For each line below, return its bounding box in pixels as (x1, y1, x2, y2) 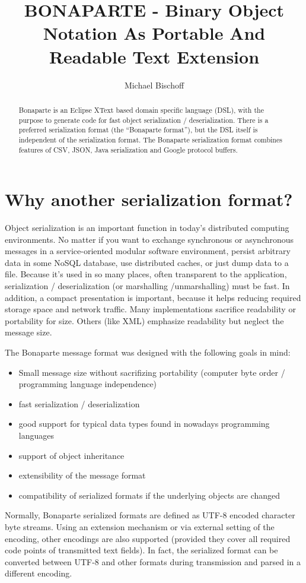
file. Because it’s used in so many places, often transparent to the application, (5, 268, 287, 280)
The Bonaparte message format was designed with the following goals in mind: (5, 346, 291, 359)
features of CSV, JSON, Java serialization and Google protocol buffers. (18, 144, 238, 154)
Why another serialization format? (5, 187, 293, 211)
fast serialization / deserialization (18, 397, 140, 410)
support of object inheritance (18, 449, 125, 461)
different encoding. (5, 567, 72, 579)
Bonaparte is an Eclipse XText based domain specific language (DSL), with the (18, 104, 264, 115)
